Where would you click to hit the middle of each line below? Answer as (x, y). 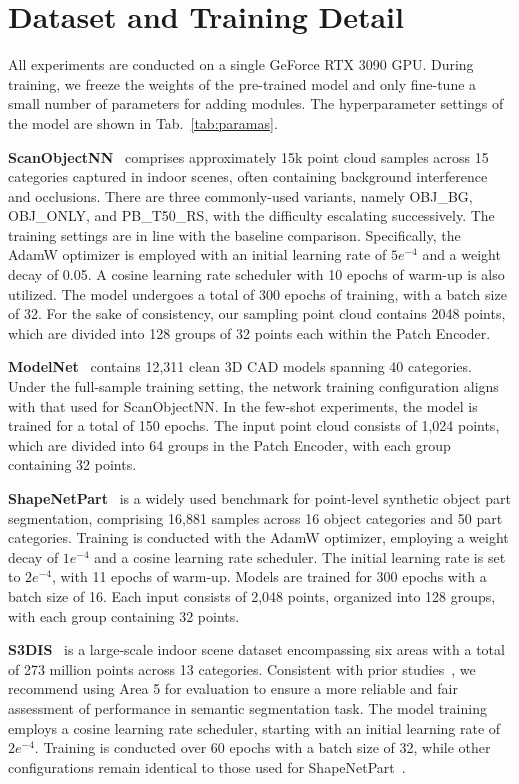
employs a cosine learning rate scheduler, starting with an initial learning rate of (254, 727)
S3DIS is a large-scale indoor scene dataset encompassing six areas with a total (256, 649)
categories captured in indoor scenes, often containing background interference (248, 176)
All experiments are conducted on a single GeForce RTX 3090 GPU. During (241, 64)
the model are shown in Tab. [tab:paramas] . (143, 122)
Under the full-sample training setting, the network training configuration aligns (253, 386)
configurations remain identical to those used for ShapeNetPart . (207, 766)
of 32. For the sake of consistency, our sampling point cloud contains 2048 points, (257, 313)
